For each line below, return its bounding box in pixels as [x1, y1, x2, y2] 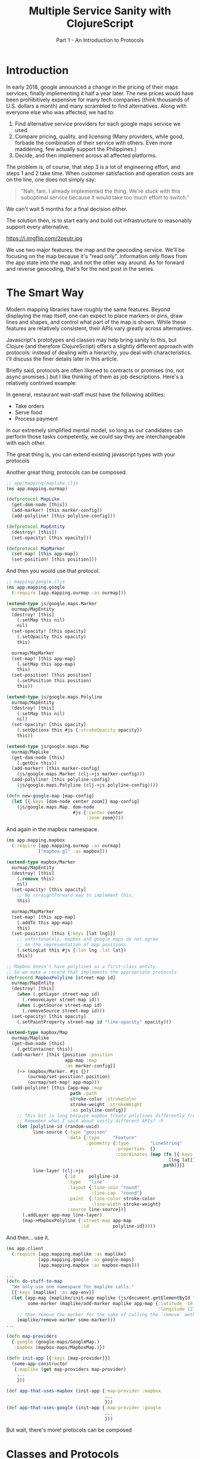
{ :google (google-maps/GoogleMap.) [11, 1339, 100, 1345]
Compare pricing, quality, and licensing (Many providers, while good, [14, 133, 185, 140]
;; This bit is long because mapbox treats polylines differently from [17, 1113, 198, 1119]
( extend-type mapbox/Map [6, 1029, 68, 1036]
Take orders [14, 402, 45, 409]
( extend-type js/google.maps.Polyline [6, 694, 102, 700]
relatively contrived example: [6, 379, 77, 386]
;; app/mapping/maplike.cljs [6, 480, 79, 486]
